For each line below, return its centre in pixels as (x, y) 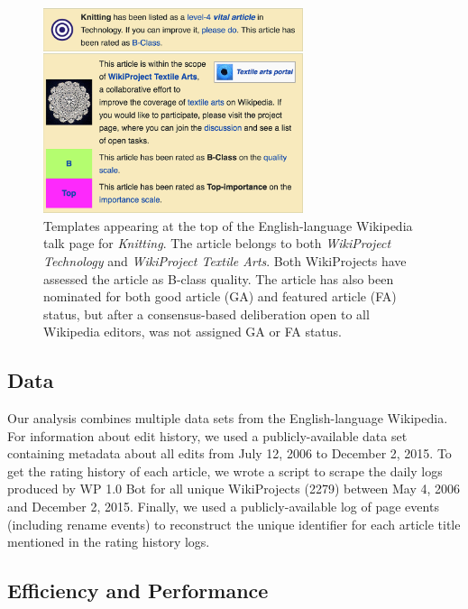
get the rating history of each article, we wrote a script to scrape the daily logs (225, 471)
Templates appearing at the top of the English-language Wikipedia (228, 225)
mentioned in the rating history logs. (109, 542)
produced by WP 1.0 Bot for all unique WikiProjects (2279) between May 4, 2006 (234, 489)
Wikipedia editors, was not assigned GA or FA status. (193, 332)
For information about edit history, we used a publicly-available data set (207, 435)
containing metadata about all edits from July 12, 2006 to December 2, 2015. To (229, 453)
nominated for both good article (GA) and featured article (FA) (220, 296)
